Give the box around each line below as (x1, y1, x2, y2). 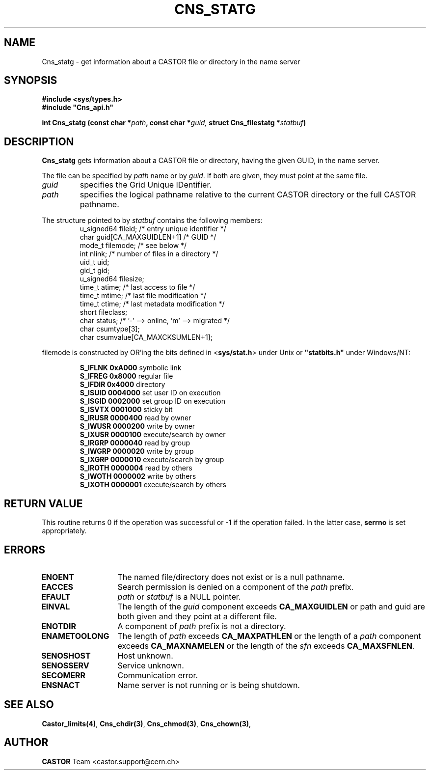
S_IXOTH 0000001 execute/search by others (80, 480, 226, 489)
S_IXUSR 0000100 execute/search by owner (80, 430, 226, 439)
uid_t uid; (80, 258, 109, 267)
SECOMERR (41, 670, 86, 680)
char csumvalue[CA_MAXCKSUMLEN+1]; (80, 333, 213, 342)
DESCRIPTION (4, 135, 74, 148)
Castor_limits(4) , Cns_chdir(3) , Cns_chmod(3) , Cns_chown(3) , (42, 719, 251, 728)
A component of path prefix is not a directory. (117, 621, 286, 631)
